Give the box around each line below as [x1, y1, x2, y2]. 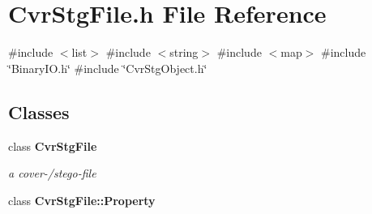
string [169, 44, 199, 61]
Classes [8, 99, 70, 124]
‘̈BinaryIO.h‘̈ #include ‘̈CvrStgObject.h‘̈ [8, 59, 207, 76]
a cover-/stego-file [8, 165, 96, 182]
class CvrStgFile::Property [8, 191, 156, 208]
